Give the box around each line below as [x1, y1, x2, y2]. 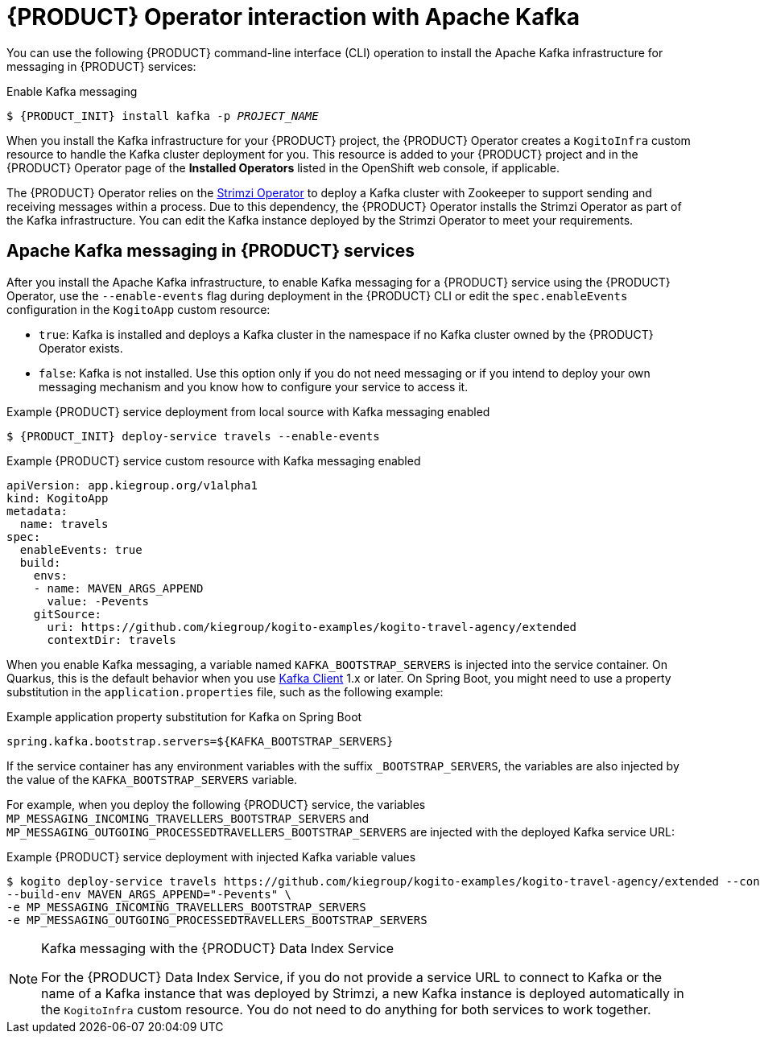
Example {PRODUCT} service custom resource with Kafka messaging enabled [6, 453, 421, 468]
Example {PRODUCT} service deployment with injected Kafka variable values [6, 849, 416, 864]
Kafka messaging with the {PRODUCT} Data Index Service [41, 939, 394, 956]
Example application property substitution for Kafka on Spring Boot [6, 709, 362, 724]
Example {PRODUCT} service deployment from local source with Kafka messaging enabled [6, 404, 490, 419]
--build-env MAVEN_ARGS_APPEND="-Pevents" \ [6, 887, 292, 901]
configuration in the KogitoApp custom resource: [6, 302, 271, 316]
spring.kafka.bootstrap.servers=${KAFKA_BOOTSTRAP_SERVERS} [6, 734, 394, 748]
